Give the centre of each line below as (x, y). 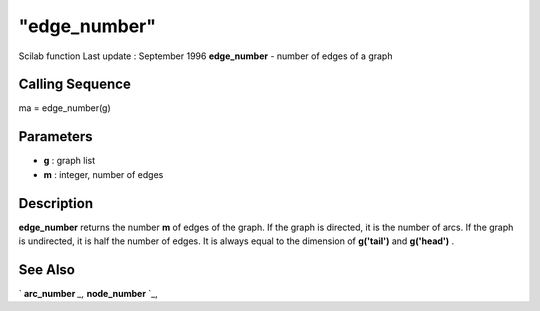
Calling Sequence (75, 84)
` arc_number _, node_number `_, (88, 293)
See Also (46, 269)
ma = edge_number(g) (65, 108)
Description (56, 203)
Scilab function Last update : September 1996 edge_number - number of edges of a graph (205, 56)
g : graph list (69, 161)
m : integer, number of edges (103, 174)
